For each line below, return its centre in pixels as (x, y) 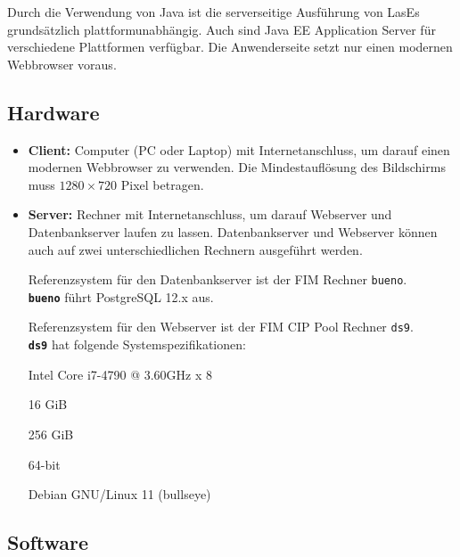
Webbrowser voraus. (62, 64)
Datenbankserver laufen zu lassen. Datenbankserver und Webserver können (233, 231)
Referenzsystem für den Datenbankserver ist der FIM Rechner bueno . (218, 279)
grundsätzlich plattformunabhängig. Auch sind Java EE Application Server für (222, 29)
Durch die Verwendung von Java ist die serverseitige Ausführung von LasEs (214, 12)
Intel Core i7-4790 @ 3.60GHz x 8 (120, 374)
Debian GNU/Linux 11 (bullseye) (119, 494)
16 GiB (48, 404)
